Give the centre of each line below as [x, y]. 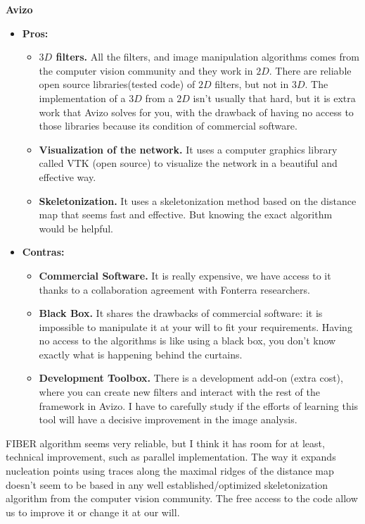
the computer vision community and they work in [146, 70]
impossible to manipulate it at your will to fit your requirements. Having [196, 326]
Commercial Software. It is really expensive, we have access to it [185, 275]
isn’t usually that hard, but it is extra [274, 98]
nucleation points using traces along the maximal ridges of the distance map [170, 471]
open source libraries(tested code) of [117, 84]
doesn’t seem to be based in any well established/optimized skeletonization [167, 484]
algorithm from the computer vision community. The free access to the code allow [182, 498]
